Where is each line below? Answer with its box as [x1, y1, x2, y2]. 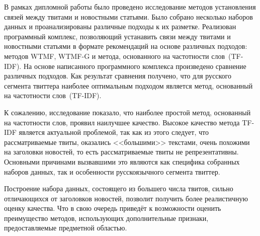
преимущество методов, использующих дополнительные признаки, [4, 212, 209, 223]
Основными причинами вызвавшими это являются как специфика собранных [4, 156, 240, 167]
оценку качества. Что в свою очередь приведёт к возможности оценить [4, 203, 221, 213]
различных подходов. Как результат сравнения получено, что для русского [4, 70, 231, 81]
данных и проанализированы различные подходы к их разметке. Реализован [4, 21, 236, 32]
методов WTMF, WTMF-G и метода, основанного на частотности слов [4, 50, 225, 61]
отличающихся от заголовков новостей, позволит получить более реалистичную [4, 193, 248, 203]
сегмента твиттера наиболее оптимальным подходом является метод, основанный [4, 80, 253, 91]
